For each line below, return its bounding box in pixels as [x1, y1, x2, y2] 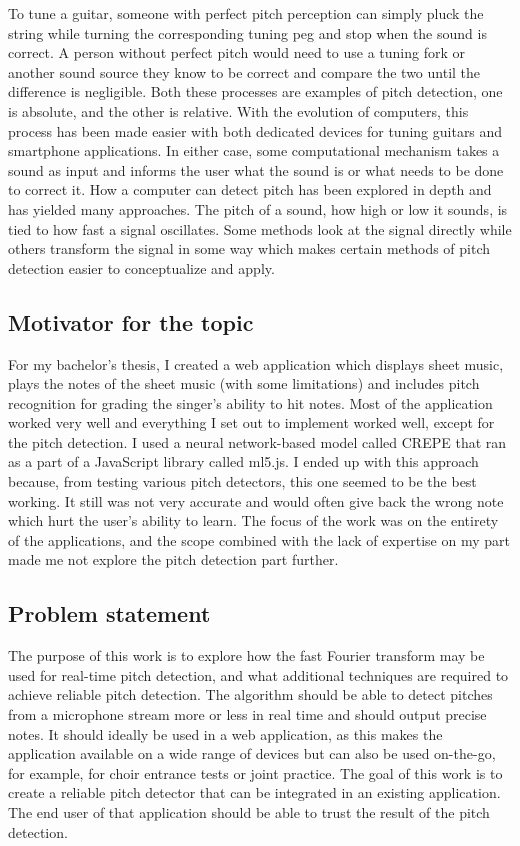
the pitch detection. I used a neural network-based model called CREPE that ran [8, 431, 507, 452]
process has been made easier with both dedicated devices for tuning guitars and [8, 120, 503, 141]
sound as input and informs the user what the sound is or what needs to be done [8, 159, 504, 180]
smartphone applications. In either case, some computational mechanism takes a [8, 140, 500, 161]
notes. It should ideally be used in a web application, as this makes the [8, 723, 443, 744]
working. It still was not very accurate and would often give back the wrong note [8, 490, 504, 511]
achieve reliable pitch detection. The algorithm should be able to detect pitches [8, 684, 493, 705]
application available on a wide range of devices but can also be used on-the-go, [8, 743, 496, 764]
